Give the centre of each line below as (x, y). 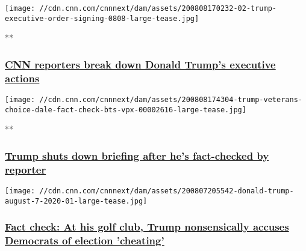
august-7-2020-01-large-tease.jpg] (76, 201)
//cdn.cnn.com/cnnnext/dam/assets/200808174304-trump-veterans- (171, 100)
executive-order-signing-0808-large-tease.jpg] (102, 18)
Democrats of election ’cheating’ (85, 240)
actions (22, 78)
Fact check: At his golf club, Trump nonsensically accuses (147, 227)
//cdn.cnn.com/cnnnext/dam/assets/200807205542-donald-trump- (167, 191)
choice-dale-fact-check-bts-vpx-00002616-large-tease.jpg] (126, 110)
